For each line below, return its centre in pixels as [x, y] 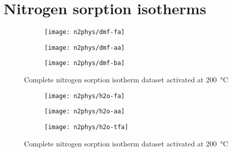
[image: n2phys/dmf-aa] [85, 48]
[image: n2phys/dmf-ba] [85, 63]
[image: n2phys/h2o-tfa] [86, 127]
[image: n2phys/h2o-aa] [85, 112]
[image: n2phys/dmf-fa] [85, 32]
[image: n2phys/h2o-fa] [85, 96]
